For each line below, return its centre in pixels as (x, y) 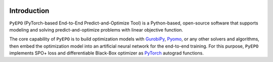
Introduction (29, 11)
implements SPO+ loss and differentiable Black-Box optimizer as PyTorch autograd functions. (107, 53)
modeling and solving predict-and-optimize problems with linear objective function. (96, 29)
